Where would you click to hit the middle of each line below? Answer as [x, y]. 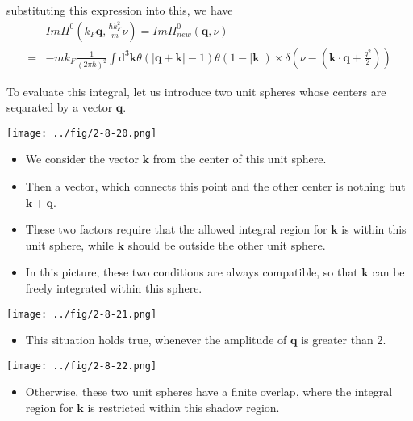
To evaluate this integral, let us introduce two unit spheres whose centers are [196, 91]
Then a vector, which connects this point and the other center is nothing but [215, 185]
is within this [374, 229]
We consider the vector [82, 159]
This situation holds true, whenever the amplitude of [156, 340]
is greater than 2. [344, 340]
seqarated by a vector [60, 107]
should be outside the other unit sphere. [227, 244]
